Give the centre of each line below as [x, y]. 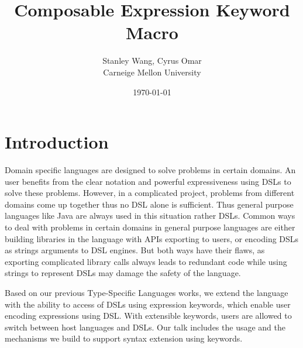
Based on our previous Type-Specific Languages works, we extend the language [147, 292]
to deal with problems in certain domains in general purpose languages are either [150, 227]
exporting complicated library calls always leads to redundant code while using [146, 261]
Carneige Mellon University [152, 72]
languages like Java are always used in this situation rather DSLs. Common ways [150, 216]
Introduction [57, 142]
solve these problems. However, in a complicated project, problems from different [150, 193]
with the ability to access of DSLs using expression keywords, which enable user [148, 304]
